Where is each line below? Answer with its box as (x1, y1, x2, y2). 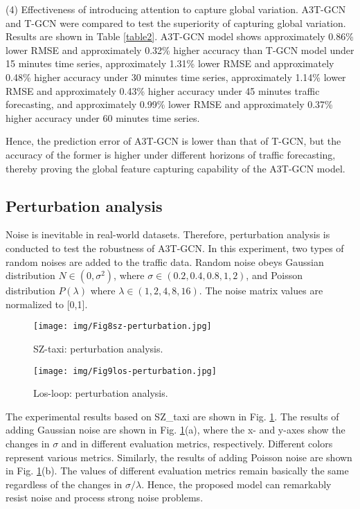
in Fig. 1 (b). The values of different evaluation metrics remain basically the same (6, 463, 349, 478)
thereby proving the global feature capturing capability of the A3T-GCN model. (6, 161, 345, 175)
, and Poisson (246, 268, 303, 283)
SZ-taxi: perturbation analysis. (33, 341, 163, 355)
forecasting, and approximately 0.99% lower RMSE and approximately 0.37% (6, 97, 333, 111)
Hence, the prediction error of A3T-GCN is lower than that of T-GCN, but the (6, 134, 341, 148)
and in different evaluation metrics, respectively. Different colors (61, 436, 333, 450)
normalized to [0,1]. (6, 296, 88, 311)
